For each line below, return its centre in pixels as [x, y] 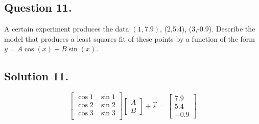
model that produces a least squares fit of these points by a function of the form [129, 38]
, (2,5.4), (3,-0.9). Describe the [208, 29]
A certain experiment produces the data [67, 29]
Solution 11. [37, 76]
